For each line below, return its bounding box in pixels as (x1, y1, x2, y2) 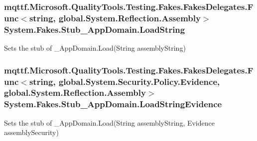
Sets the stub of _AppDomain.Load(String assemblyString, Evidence (4, 117, 215, 128)
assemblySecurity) (4, 127, 59, 138)
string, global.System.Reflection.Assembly (29, 11, 201, 24)
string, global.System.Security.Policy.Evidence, (29, 75, 220, 87)
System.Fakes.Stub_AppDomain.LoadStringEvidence (4, 98, 222, 110)
